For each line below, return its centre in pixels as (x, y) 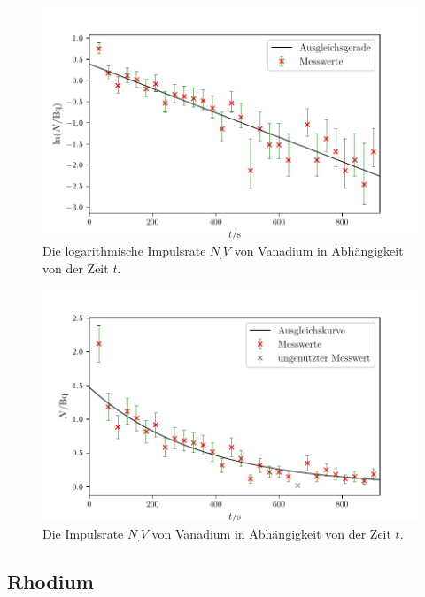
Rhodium (50, 581)
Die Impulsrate (83, 533)
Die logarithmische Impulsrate (124, 251)
